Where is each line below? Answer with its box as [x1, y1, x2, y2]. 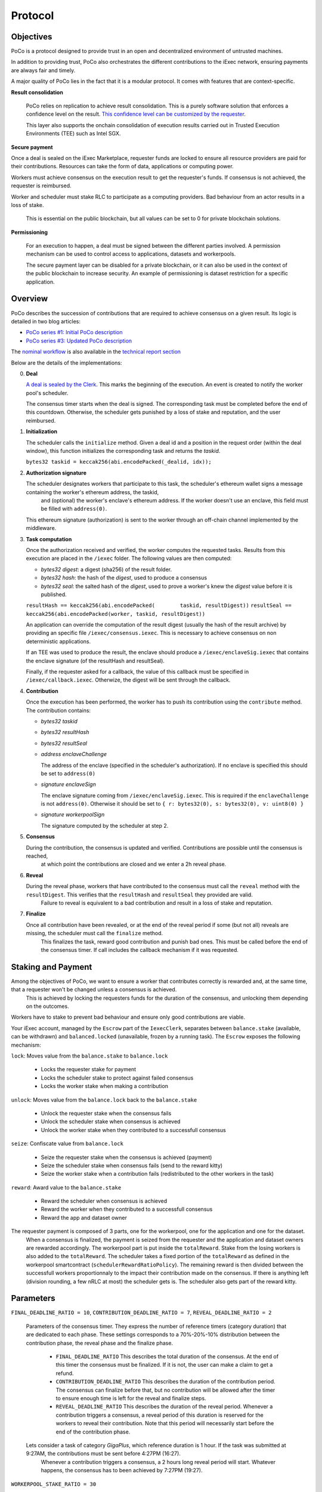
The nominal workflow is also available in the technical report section [11, 348, 181, 355]
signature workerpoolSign [41, 811, 105, 818]
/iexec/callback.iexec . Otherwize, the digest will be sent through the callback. [26, 676, 231, 683]
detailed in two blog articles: [11, 317, 80, 325]
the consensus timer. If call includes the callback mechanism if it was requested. [41, 946, 239, 953]
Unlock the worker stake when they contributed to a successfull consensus [41, 1126, 226, 1133]
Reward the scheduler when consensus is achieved [41, 1197, 168, 1205]
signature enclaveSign [41, 781, 97, 788]
